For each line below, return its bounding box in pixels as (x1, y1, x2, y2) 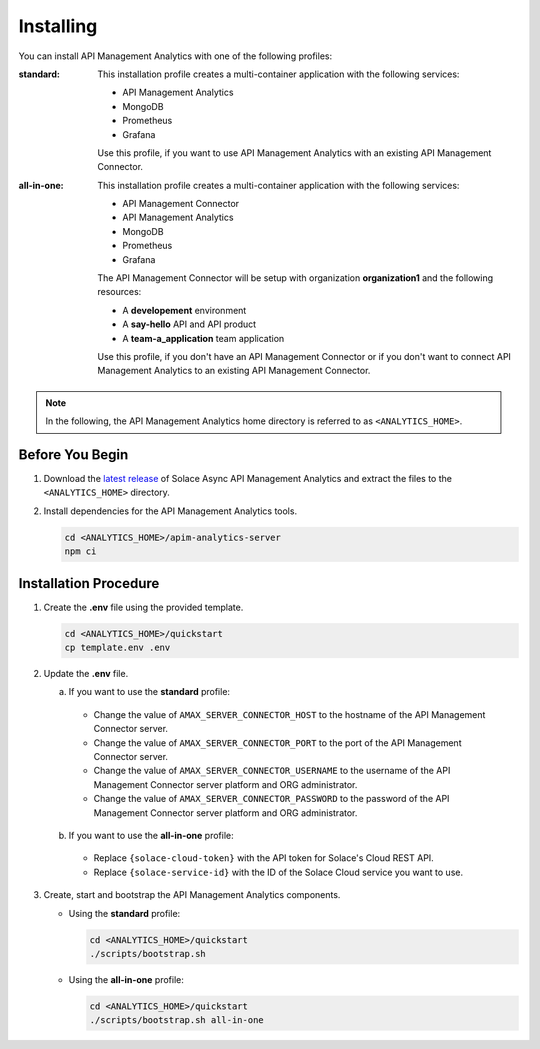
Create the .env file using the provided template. (43, 601, 244, 613)
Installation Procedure (18, 575, 160, 592)
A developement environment (122, 304, 247, 316)
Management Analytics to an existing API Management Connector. (97, 365, 371, 377)
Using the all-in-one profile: (68, 973, 185, 985)
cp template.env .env (64, 642, 171, 654)
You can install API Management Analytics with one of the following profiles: (18, 50, 333, 62)
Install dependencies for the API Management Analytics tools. (43, 505, 298, 517)
